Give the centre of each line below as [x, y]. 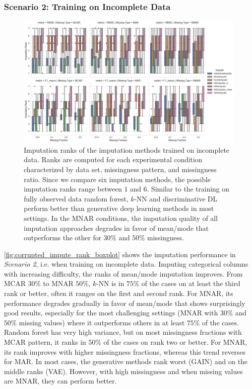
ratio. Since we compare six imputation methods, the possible [117, 179]
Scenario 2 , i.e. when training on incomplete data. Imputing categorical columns [126, 264]
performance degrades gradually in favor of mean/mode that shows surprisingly [125, 303]
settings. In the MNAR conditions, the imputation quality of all [121, 218]
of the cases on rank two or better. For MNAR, [175, 342]
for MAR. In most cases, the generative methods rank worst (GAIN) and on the [126, 361]
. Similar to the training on [188, 189]
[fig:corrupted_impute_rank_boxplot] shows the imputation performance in [120, 254]
